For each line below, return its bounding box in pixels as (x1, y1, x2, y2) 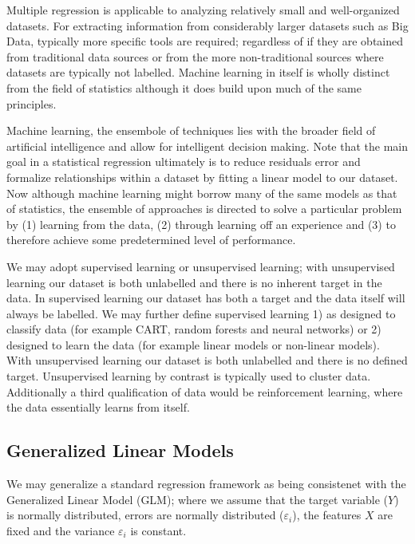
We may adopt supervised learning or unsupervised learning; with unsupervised (6, 258, 395, 274)
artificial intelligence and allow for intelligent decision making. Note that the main (6, 137, 409, 154)
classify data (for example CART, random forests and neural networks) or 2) (6, 321, 381, 337)
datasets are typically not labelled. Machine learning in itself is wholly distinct (6, 64, 390, 81)
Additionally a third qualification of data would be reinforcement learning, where (6, 383, 403, 400)
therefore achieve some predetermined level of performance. (6, 231, 296, 248)
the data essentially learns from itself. (6, 399, 190, 416)
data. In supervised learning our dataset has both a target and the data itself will (6, 290, 405, 306)
